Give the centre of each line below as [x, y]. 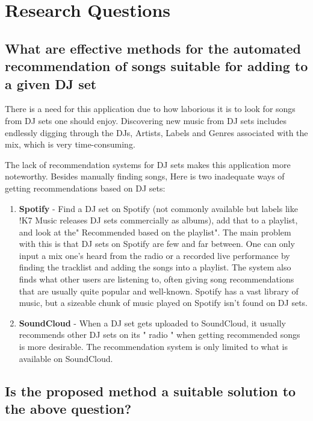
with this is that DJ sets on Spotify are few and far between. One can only [157, 244]
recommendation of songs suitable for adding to [156, 66]
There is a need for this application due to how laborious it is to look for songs [150, 109]
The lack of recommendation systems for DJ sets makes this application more [148, 164]
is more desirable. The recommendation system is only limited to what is [153, 347]
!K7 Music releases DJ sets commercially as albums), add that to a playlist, [158, 220]
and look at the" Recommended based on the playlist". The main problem [155, 232]
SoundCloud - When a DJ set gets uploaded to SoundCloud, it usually [152, 323]
